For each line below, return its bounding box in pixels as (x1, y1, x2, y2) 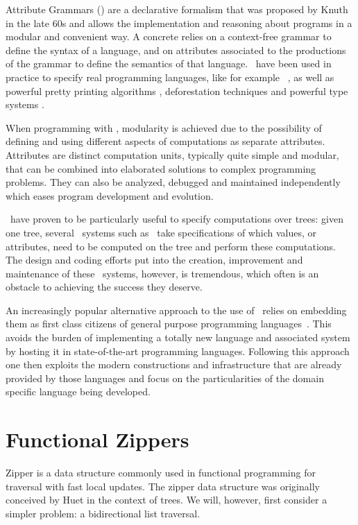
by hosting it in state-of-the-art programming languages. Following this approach (6, 343, 350, 358)
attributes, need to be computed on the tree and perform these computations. (6, 239, 336, 253)
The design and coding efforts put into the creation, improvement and (6, 252, 303, 267)
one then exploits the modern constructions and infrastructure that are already (6, 357, 342, 372)
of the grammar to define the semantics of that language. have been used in (6, 56, 332, 71)
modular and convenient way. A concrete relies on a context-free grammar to (6, 29, 332, 44)
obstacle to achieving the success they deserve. (6, 279, 203, 294)
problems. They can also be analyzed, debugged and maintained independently (6, 175, 341, 189)
